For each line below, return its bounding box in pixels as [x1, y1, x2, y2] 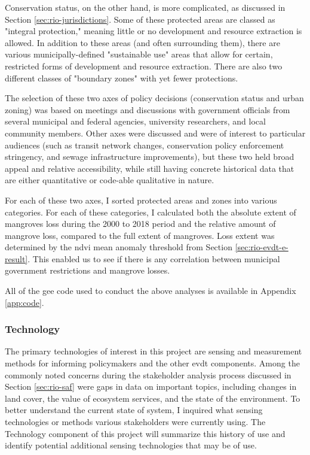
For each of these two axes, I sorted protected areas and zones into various [5, 193, 277, 206]
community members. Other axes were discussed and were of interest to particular [5, 126, 306, 139]
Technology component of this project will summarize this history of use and [5, 427, 286, 439]
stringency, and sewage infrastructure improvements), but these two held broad [5, 150, 294, 163]
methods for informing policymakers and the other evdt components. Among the [5, 357, 300, 369]
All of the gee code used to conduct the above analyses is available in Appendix [5, 284, 296, 297]
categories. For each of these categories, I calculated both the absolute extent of [5, 205, 296, 218]
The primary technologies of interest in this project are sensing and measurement [5, 345, 302, 357]
